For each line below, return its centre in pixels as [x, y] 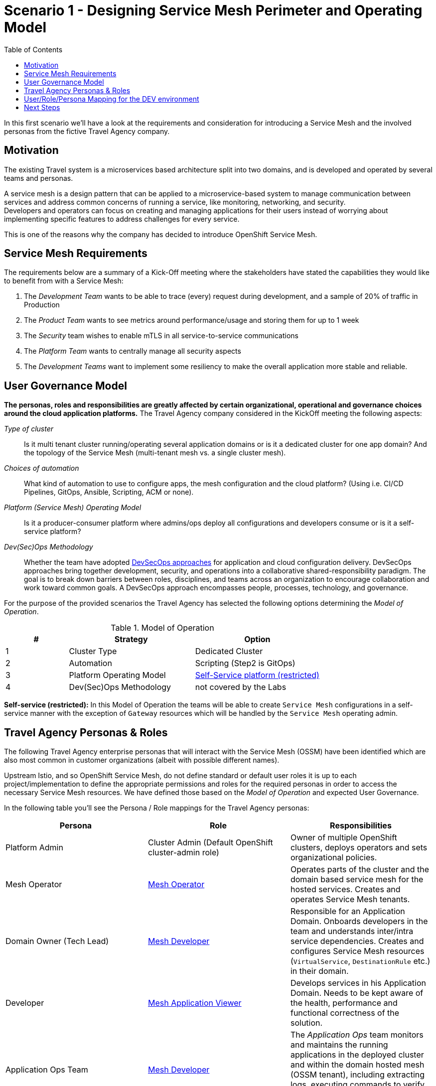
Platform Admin [34, 848]
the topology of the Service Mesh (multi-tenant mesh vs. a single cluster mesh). [155, 453]
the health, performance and [344, 1003]
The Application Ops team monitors [357, 1035]
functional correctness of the [345, 1013]
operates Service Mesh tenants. [350, 899]
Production [42, 305]
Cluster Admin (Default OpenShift [210, 843]
